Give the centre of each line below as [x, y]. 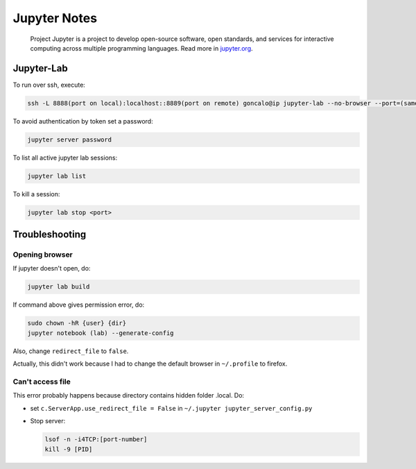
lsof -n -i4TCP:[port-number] [96, 440]
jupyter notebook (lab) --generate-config [101, 333]
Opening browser [43, 255]
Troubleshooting [50, 235]
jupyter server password [70, 139]
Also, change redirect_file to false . [71, 351]
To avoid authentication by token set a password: [83, 121]
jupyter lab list [57, 176]
